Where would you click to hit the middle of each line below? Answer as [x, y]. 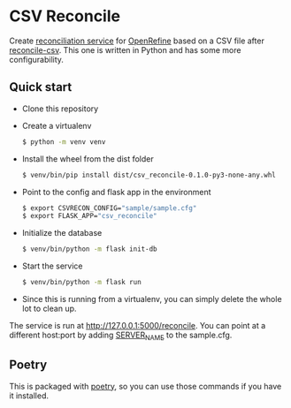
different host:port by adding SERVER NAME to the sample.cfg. [121, 336]
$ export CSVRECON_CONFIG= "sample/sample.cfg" [109, 208]
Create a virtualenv [57, 125]
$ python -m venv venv [64, 142]
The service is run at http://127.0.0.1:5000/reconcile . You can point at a [138, 325]
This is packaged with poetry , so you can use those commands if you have [145, 386]
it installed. [29, 396]
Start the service [52, 266]
